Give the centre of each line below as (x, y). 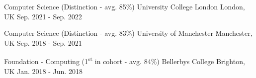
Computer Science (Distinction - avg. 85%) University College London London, (125, 6)
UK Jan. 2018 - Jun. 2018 (43, 71)
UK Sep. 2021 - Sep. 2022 (43, 16)
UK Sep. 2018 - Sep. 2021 (43, 42)
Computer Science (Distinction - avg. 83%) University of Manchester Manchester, (128, 33)
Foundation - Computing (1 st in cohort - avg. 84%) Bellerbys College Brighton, (125, 61)
